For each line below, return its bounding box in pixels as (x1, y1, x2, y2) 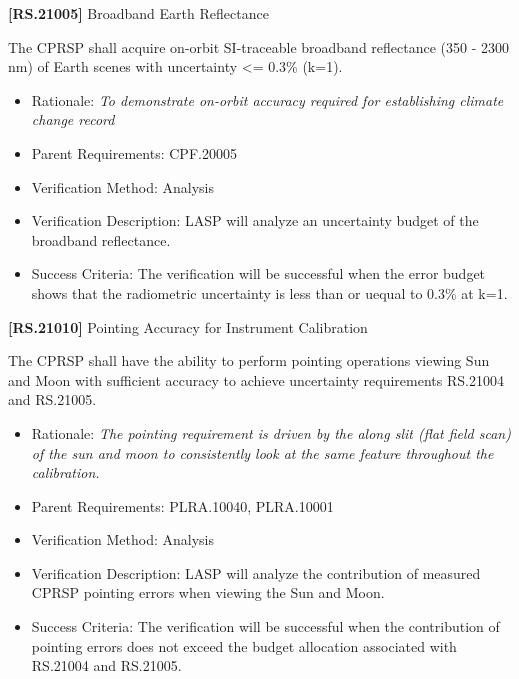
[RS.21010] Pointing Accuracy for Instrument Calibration (8, 316, 368, 337)
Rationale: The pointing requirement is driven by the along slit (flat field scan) (31, 422, 511, 443)
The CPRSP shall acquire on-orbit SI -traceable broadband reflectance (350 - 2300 (8, 36, 509, 57)
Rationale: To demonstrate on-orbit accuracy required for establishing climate (31, 89, 504, 110)
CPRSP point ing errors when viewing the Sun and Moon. (31, 582, 385, 603)
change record (31, 109, 115, 130)
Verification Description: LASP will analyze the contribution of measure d (31, 562, 481, 583)
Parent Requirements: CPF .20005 (31, 142, 237, 163)
